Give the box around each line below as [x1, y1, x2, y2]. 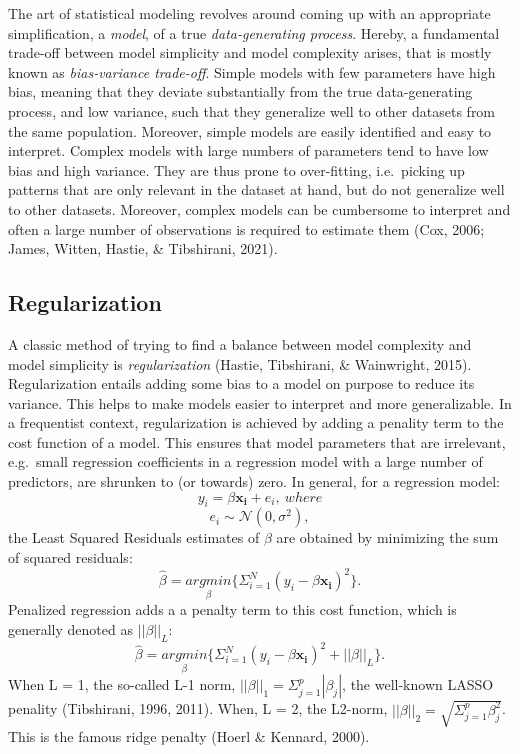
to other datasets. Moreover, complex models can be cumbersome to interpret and [8, 198, 511, 219]
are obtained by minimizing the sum [276, 527, 499, 548]
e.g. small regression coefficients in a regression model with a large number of [8, 451, 483, 472]
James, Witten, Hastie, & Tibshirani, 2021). [8, 238, 278, 259]
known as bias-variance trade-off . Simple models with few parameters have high [8, 61, 496, 82]
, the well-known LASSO [342, 674, 494, 695]
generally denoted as [8, 618, 133, 639]
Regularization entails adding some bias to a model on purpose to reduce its [8, 373, 475, 394]
